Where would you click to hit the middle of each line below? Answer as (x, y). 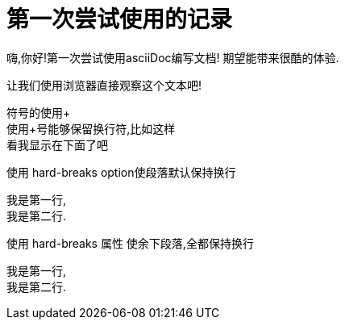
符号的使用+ (39, 112)
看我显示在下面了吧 (57, 144)
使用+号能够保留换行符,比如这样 (91, 128)
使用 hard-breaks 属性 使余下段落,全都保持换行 (130, 243)
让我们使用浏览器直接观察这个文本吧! (104, 85)
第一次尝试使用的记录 (120, 19)
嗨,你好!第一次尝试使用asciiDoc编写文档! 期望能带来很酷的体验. (173, 57)
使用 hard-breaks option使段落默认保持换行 (121, 172)
